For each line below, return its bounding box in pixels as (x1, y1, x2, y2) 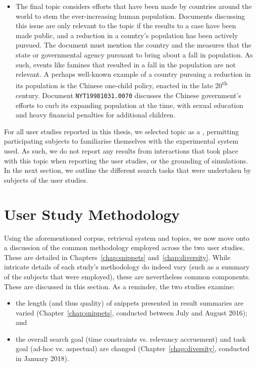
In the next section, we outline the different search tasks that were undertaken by (4, 165, 251, 175)
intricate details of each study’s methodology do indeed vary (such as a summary (4, 262, 250, 272)
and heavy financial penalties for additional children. (15, 109, 176, 120)
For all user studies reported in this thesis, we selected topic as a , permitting (4, 126, 239, 136)
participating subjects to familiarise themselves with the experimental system (4, 136, 239, 146)
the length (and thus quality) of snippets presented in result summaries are (15, 298, 244, 308)
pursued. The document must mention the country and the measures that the (15, 40, 252, 50)
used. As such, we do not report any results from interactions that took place (4, 146, 238, 156)
